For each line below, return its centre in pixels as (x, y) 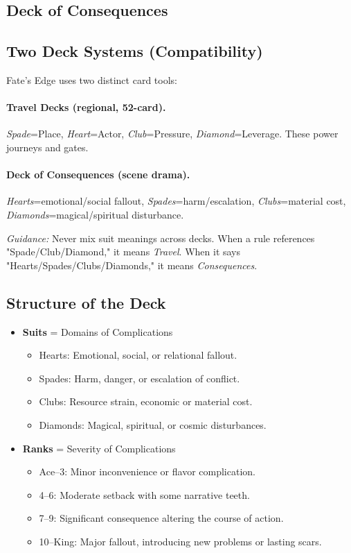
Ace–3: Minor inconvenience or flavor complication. (147, 471)
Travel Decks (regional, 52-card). (86, 107)
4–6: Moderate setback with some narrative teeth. (144, 494)
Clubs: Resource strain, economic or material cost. (146, 401)
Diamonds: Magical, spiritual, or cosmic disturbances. (153, 424)
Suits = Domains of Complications (98, 331)
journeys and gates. (47, 147)
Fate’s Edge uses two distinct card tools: (92, 79)
